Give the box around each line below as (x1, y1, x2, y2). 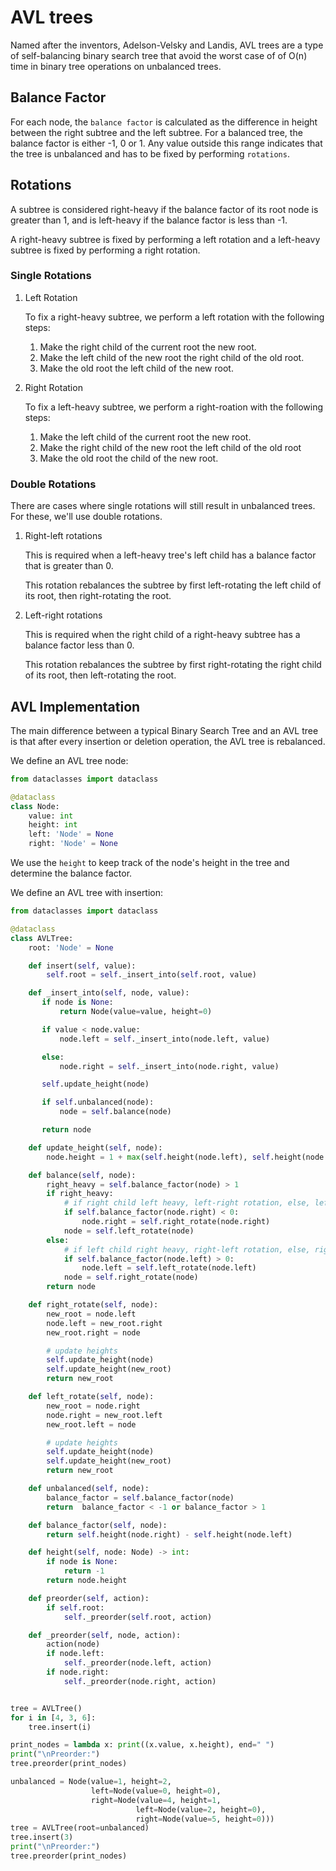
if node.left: (46, 1649, 105, 1659)
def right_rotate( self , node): (28, 1300, 159, 1310)
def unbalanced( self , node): (28, 1484, 150, 1494)
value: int (28, 811, 74, 821)
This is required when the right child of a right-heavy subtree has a (24, 629, 301, 641)
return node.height (46, 1576, 128, 1586)
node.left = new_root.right (46, 1318, 163, 1328)
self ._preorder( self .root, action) (63, 1612, 213, 1622)
